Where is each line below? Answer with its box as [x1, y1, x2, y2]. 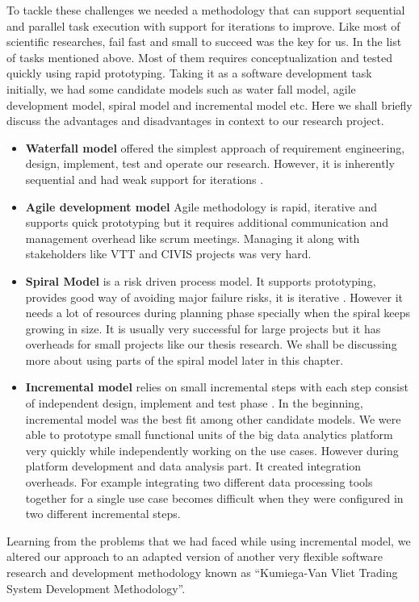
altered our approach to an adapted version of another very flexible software [6, 548, 383, 565]
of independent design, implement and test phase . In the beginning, [25, 395, 363, 412]
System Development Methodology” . [6, 579, 186, 596]
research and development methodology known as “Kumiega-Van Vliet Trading [6, 564, 398, 580]
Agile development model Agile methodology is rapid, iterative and [25, 198, 377, 215]
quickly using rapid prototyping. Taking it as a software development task [6, 65, 372, 82]
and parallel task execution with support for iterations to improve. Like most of [6, 17, 400, 34]
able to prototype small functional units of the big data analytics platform [25, 426, 393, 443]
